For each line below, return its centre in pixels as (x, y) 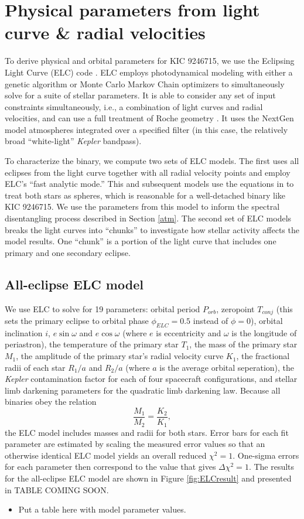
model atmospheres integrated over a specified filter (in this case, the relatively (146, 129)
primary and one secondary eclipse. (68, 252)
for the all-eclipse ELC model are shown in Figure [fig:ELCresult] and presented (148, 478)
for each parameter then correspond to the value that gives (110, 467)
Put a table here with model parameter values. (102, 509)
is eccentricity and (189, 332)
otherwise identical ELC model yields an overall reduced (106, 455)
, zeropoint (235, 308)
